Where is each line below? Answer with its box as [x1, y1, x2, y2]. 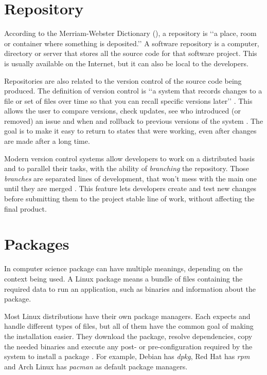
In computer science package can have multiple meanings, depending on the [4, 263, 243, 274]
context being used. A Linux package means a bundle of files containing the [4, 273, 243, 284]
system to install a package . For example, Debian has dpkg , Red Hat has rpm [4, 351, 250, 362]
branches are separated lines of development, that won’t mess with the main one [4, 173, 257, 183]
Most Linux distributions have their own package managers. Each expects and [4, 310, 251, 321]
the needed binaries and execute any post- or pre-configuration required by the [4, 341, 253, 351]
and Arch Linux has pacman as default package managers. [4, 361, 188, 371]
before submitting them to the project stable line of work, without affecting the [4, 193, 255, 204]
